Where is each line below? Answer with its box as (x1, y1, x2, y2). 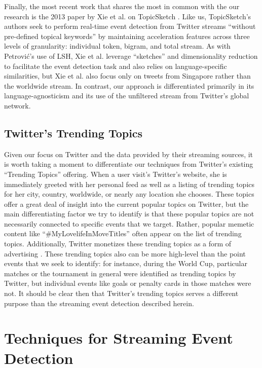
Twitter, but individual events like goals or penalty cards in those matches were (4, 278, 251, 288)
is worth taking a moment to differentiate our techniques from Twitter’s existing (4, 159, 253, 169)
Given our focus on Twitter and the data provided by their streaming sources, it (4, 149, 253, 159)
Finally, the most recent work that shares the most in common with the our (4, 1, 240, 11)
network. (4, 100, 31, 111)
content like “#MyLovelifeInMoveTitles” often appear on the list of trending (4, 228, 242, 239)
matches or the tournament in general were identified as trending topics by (4, 268, 236, 278)
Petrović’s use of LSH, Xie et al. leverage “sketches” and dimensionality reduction (4, 50, 258, 61)
